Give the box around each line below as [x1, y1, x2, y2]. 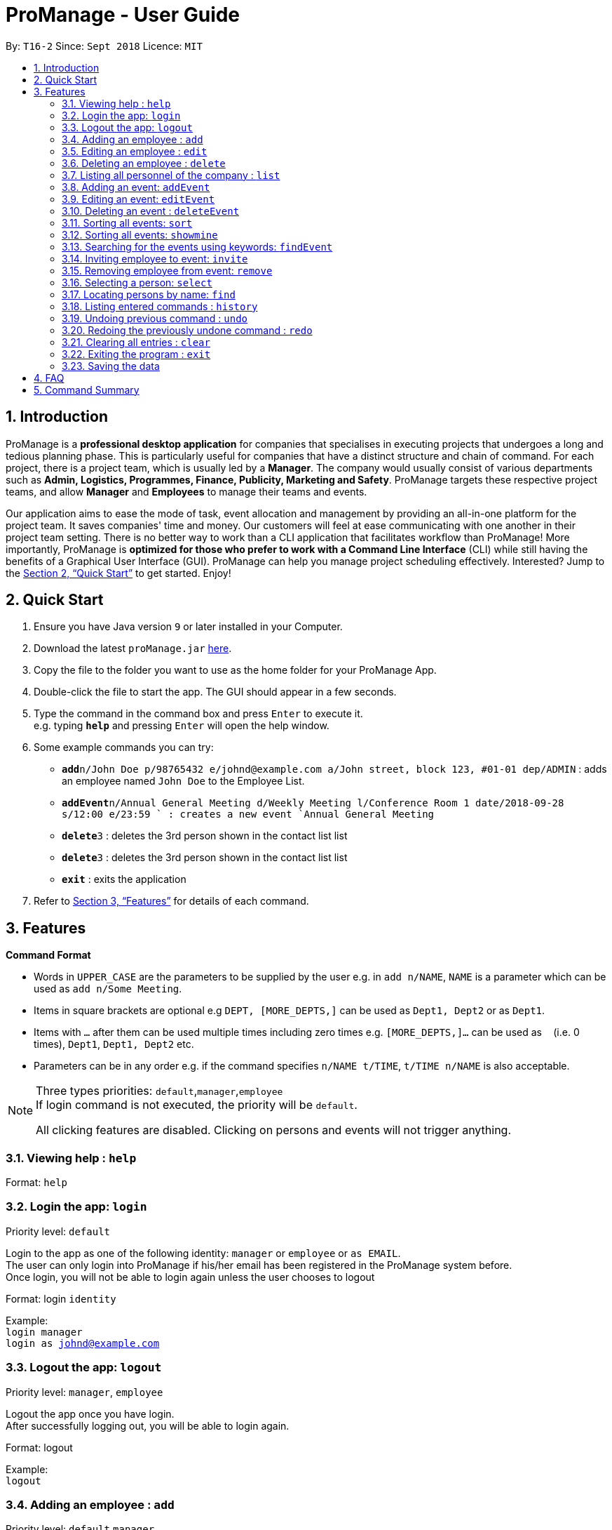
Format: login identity [6, 1292, 116, 1305]
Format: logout [6, 1441, 73, 1453]
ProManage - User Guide [6, 3, 240, 27]
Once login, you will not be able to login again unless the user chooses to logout [6, 1270, 375, 1283]
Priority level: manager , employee [6, 1385, 163, 1398]
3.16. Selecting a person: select [62, 276, 212, 288]
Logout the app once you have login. [6, 1407, 175, 1420]
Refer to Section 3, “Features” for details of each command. [34, 895, 309, 907]
